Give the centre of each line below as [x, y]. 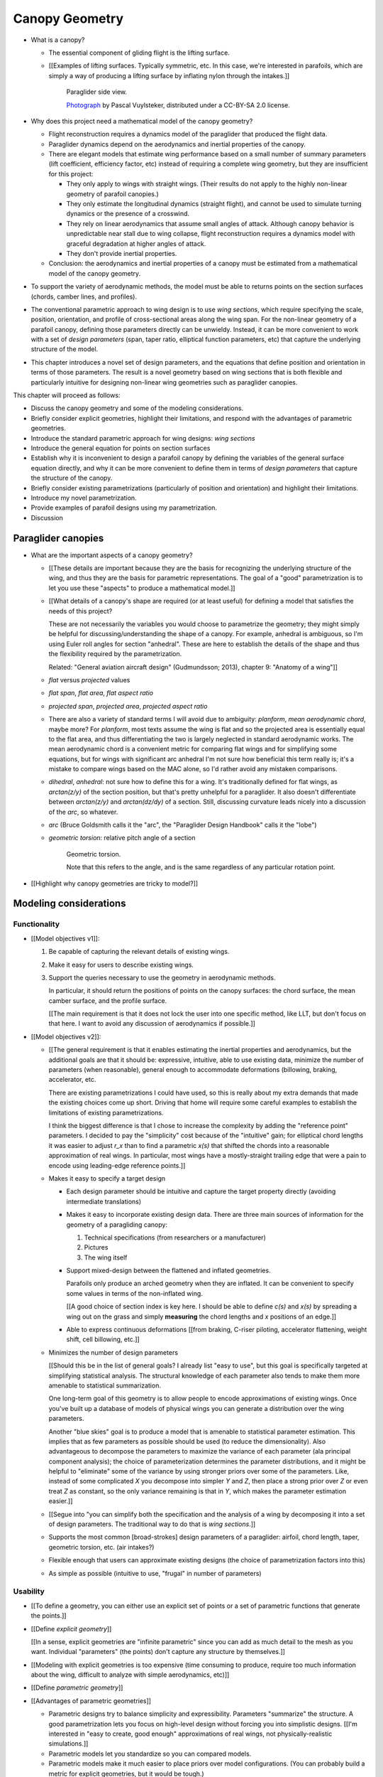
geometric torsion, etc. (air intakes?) [101, 1547]
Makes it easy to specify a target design [107, 1178]
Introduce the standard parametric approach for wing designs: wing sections [143, 438]
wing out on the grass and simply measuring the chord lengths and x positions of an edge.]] [201, 1316]
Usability [29, 1591]
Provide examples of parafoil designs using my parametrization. [124, 508]
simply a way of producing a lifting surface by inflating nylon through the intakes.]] [169, 75]
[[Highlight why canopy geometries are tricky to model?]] [115, 883]
